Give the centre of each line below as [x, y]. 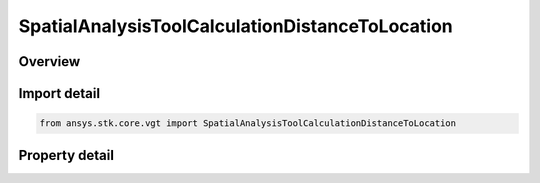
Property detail [66, 155]
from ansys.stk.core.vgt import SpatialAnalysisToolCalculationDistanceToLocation [248, 123]
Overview [49, 61]
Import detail [59, 93]
